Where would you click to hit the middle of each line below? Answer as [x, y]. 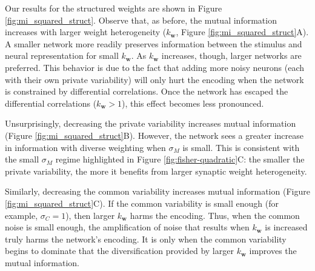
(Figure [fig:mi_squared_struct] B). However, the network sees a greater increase [154, 135]
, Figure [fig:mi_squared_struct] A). [242, 32]
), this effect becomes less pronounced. [193, 103]
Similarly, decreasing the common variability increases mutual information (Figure [157, 191]
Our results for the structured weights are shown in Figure [114, 8]
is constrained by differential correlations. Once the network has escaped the [147, 91]
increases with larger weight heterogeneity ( [86, 32]
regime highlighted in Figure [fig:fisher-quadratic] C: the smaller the [180, 159]
